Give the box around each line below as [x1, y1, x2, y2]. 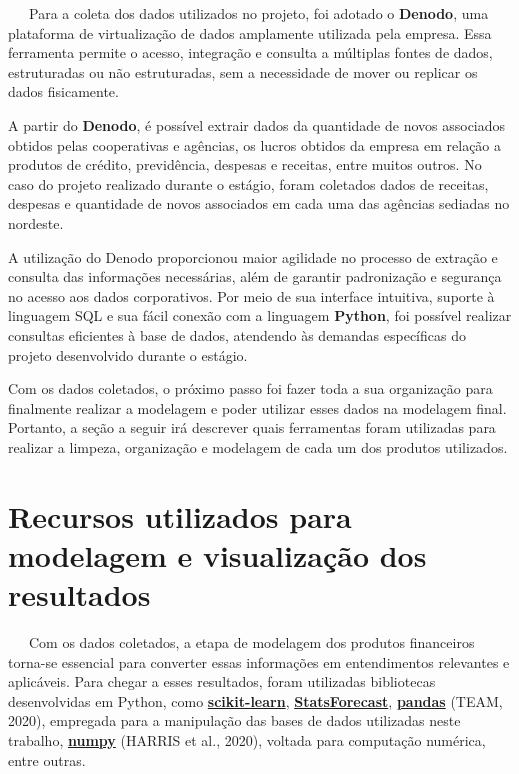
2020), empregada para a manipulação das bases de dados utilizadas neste [8, 710, 461, 731]
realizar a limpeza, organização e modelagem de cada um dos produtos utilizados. [8, 436, 508, 457]
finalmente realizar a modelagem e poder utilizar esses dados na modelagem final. [8, 397, 507, 418]
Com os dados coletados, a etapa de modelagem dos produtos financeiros [28, 631, 475, 652]
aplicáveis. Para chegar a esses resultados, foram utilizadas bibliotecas [8, 671, 436, 692]
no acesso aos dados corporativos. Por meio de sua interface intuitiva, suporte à [8, 285, 495, 306]
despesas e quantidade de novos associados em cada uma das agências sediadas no [8, 193, 510, 214]
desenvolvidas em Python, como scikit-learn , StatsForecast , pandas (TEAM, [8, 690, 503, 711]
